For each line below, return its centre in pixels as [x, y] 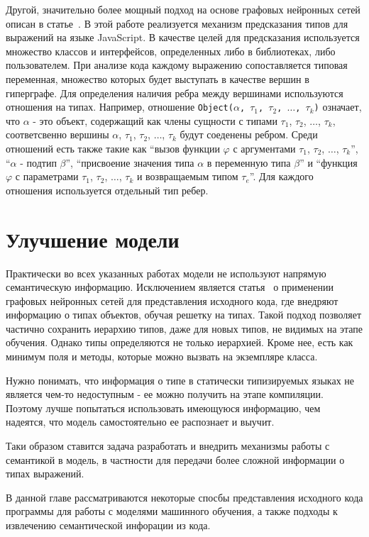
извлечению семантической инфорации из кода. [108, 525]
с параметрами [47, 176]
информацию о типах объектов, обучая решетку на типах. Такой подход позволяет [184, 315]
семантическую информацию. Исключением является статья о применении [170, 287]
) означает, [338, 107]
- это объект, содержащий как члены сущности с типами [155, 120]
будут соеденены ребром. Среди [249, 134]
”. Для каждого [281, 176]
